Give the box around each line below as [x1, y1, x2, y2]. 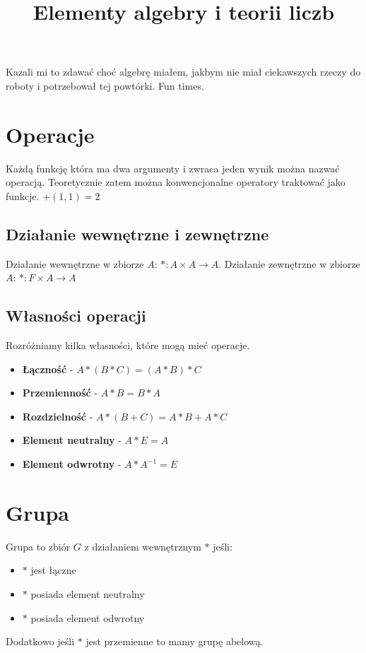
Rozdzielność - [22, 408, 93, 423]
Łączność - [22, 361, 73, 376]
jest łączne [30, 563, 76, 577]
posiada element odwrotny [30, 610, 145, 625]
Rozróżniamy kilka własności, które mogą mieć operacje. [6, 338, 250, 353]
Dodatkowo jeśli [6, 634, 75, 649]
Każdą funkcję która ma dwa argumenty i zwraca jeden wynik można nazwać [6, 160, 340, 175]
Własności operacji [6, 305, 146, 326]
